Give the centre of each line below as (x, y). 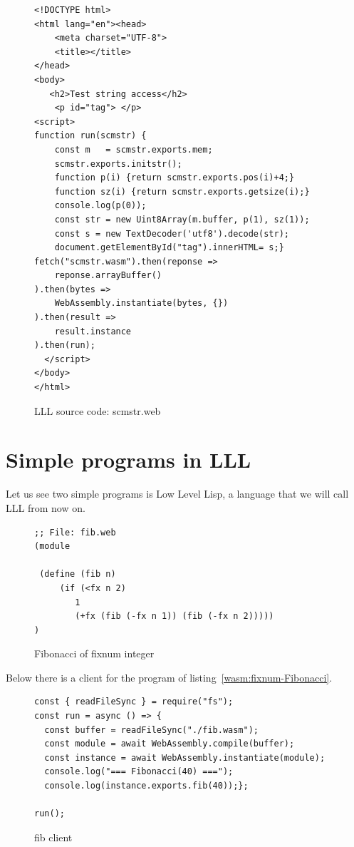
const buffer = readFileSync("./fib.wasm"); (151, 730)
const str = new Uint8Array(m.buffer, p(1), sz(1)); (182, 219)
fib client (53, 837)
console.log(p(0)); (100, 206)
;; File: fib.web (75, 532)
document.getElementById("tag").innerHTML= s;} (169, 248)
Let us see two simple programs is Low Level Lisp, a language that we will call (177, 494)
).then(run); (65, 345)
